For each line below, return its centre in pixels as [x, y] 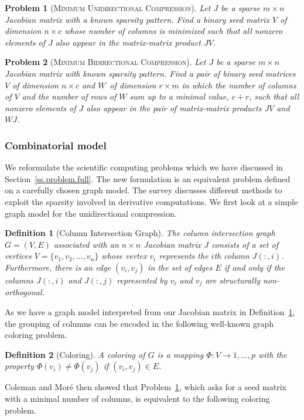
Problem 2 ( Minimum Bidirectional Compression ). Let [105, 62]
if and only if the [254, 267]
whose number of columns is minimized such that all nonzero [174, 31]
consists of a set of [245, 244]
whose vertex [124, 256]
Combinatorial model [56, 145]
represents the [184, 256]
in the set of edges [180, 267]
